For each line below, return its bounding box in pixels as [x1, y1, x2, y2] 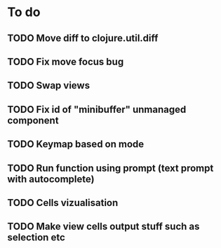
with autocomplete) [7, 173, 95, 185]
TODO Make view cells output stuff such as [7, 221, 200, 233]
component [7, 114, 59, 126]
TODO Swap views [7, 80, 90, 92]
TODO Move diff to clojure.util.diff [7, 32, 159, 44]
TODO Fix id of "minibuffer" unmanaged [7, 103, 187, 116]
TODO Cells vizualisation [7, 197, 119, 209]
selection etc [7, 232, 65, 244]
